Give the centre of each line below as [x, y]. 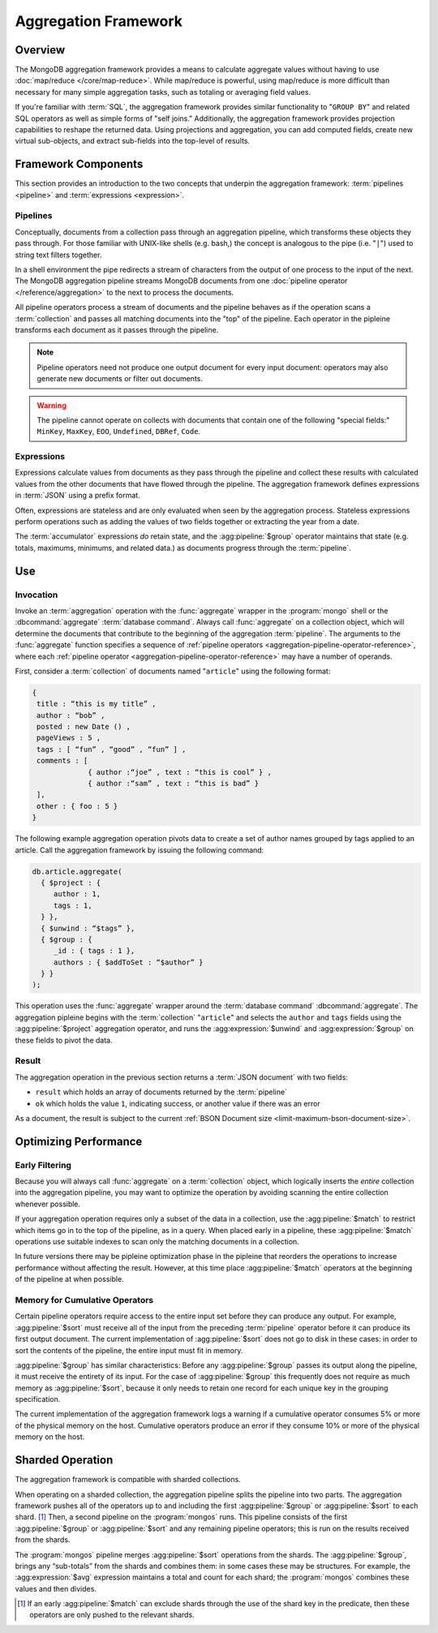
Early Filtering [43, 1165]
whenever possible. [48, 1204]
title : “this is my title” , [97, 704]
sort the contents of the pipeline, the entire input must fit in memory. [129, 1350]
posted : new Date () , [84, 727]
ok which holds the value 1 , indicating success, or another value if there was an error [178, 1103]
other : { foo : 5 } [77, 806]
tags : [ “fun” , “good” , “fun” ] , [112, 749]
